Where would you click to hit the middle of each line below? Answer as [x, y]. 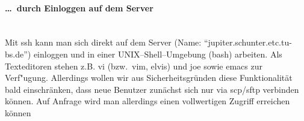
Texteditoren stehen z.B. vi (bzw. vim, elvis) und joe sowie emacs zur [134, 66]
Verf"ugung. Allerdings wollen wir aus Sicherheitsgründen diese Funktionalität [149, 78]
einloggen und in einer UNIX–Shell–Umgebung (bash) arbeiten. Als [158, 54]
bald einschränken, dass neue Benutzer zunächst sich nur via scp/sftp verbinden [152, 89]
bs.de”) [18, 54]
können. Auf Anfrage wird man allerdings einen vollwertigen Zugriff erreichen [147, 101]
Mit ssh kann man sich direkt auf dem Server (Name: [103, 42]
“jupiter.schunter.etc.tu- [248, 42]
